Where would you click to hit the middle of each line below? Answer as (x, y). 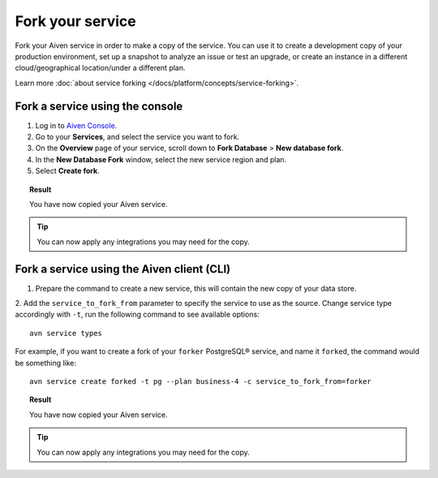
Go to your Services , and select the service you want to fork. (137, 137)
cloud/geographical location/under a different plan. (100, 68)
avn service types (66, 333)
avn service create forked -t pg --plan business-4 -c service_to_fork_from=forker (201, 381)
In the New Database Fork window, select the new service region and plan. (161, 159)
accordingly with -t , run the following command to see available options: (137, 314)
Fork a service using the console (99, 106)
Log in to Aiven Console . (76, 125)
